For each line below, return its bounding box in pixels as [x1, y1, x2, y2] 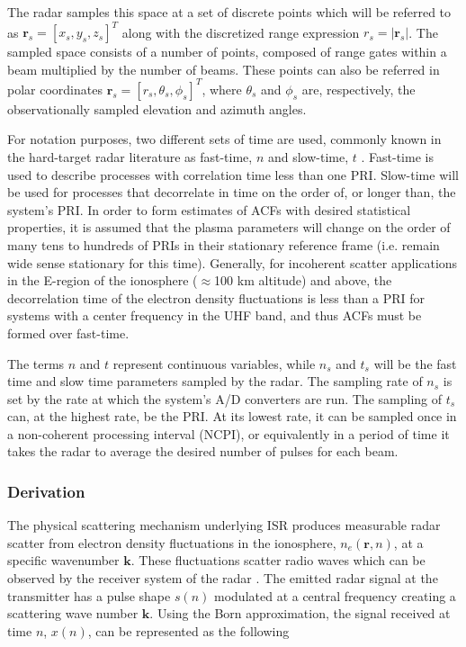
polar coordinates [7, 79, 103, 98]
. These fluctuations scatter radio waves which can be [130, 551, 426, 570]
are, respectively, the [301, 79, 416, 98]
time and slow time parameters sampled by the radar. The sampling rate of [7, 372, 423, 391]
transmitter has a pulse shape [7, 586, 171, 605]
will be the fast [373, 354, 457, 373]
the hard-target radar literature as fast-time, [7, 147, 253, 166]
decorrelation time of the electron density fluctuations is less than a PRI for [7, 288, 426, 307]
